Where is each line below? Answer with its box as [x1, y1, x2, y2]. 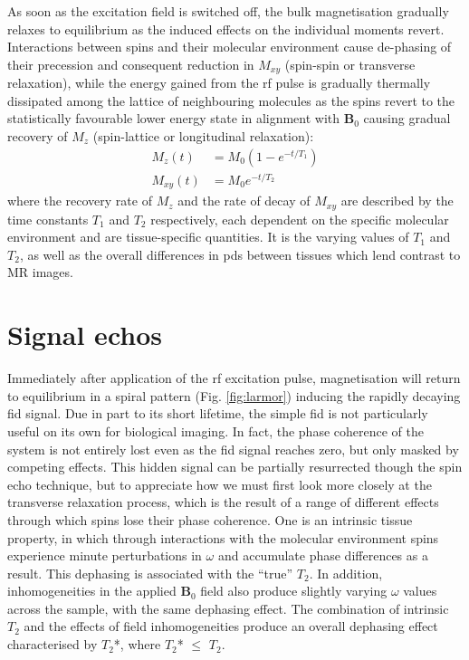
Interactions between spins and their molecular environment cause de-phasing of [7, 37, 452, 56]
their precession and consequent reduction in [7, 54, 254, 73]
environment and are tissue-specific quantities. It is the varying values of [7, 227, 409, 246]
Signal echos [7, 316, 162, 353]
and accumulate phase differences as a [217, 546, 428, 565]
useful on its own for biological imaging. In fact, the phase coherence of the [7, 421, 424, 440]
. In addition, [309, 563, 383, 582]
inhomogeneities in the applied [7, 581, 177, 600]
